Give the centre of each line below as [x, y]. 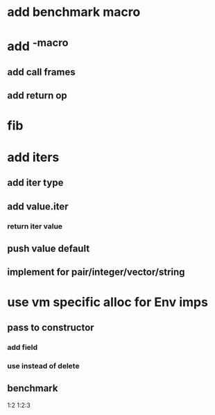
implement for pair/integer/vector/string [96, 272]
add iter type [35, 183]
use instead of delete [43, 366]
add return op [37, 95]
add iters [33, 157]
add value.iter [38, 206]
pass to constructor [51, 327]
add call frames [41, 73]
